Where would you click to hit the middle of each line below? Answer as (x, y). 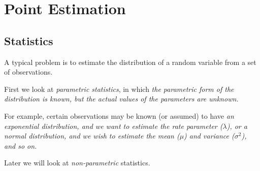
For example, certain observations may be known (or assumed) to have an (119, 115)
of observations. (28, 72)
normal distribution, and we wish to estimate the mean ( (92, 136)
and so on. (21, 145)
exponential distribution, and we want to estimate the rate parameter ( (113, 126)
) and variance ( (209, 136)
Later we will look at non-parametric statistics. (77, 163)
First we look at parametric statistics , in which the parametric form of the (119, 89)
